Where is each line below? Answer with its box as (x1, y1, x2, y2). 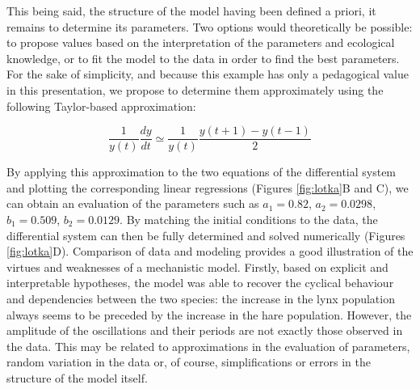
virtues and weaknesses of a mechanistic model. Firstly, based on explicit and (6, 258, 388, 275)
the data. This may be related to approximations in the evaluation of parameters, (6, 337, 410, 354)
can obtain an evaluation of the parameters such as (6, 195, 259, 212)
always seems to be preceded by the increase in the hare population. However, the (6, 306, 412, 323)
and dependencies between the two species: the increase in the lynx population (6, 290, 395, 307)
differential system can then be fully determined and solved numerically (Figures (6, 226, 405, 243)
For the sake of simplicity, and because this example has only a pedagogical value (6, 66, 409, 82)
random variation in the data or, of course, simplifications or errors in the (6, 353, 371, 370)
